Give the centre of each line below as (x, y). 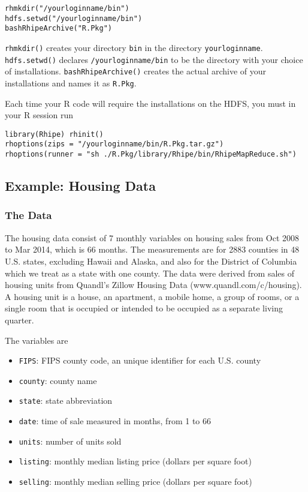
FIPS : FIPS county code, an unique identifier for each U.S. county (140, 360)
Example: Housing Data (80, 186)
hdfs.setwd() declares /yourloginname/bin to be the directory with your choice (154, 59)
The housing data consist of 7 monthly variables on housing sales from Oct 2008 (152, 237)
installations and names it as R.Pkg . (71, 82)
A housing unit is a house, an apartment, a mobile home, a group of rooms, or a (152, 296)
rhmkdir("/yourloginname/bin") (67, 8)
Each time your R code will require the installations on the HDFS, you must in (150, 103)
